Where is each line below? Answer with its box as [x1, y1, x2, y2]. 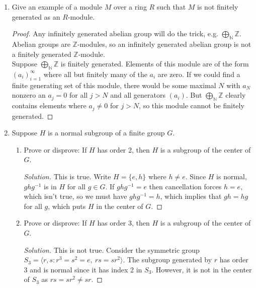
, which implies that [160, 191, 222, 201]
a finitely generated [12, 48, 71, 59]
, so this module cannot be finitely [139, 100, 244, 111]
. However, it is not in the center [151, 264, 252, 274]
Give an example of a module [12, 2, 103, 12]
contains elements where [12, 100, 87, 111]
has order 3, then [97, 218, 150, 228]
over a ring [114, 2, 147, 12]
